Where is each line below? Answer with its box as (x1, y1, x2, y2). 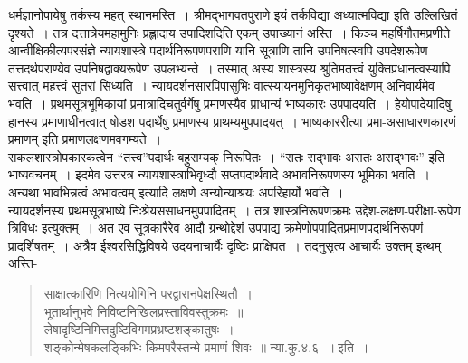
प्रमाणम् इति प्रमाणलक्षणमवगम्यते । (8, 129, 162, 148)
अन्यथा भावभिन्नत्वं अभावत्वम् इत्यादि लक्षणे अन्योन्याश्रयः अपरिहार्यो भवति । (8, 182, 344, 201)
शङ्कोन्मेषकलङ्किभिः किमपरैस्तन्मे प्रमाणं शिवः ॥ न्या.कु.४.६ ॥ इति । (43, 337, 369, 356)
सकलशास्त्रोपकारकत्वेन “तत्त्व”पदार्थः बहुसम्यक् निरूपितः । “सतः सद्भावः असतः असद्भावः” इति (8, 147, 445, 166)
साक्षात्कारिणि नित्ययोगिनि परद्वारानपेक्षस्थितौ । (43, 283, 253, 302)
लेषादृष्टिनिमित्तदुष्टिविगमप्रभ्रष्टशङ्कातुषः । (43, 320, 234, 339)
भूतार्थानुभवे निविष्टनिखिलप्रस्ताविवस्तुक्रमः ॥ (43, 301, 244, 320)
